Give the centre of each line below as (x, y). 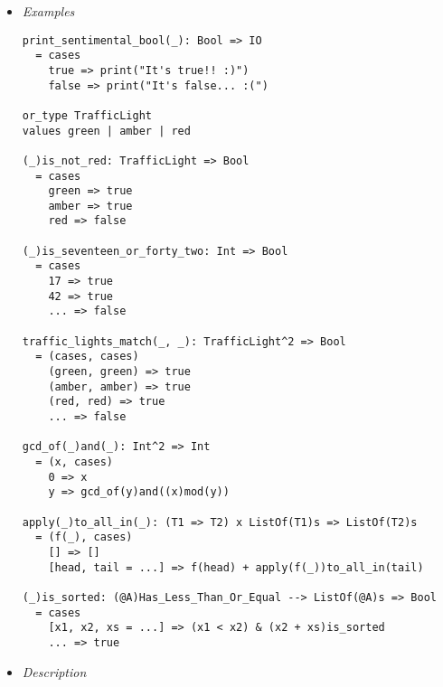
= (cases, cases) (87, 357)
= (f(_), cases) (84, 537)
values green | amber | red (106, 131)
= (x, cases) (75, 461)
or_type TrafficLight (87, 115)
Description (54, 671)
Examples (48, 11)
